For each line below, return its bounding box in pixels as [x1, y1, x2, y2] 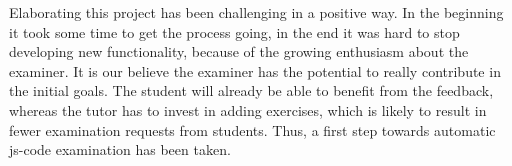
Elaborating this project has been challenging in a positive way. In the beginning [9, 2, 504, 22]
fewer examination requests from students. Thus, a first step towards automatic [9, 119, 496, 140]
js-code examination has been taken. [9, 139, 231, 160]
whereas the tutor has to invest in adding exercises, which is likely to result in [9, 99, 487, 120]
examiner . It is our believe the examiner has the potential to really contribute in [9, 60, 501, 81]
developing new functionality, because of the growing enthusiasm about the [9, 41, 469, 62]
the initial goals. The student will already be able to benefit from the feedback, [9, 80, 494, 101]
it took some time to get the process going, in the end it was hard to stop [9, 21, 460, 42]
